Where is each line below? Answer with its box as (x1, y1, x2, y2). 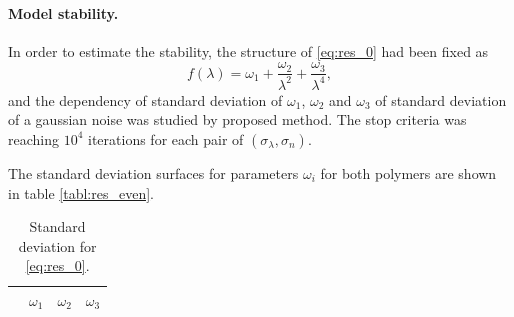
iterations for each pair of (88, 128, 244, 149)
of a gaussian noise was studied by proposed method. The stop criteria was (8, 109, 467, 130)
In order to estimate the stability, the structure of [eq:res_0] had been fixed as (8, 40, 489, 61)
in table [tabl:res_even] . (8, 182, 154, 203)
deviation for (18, 235, 97, 256)
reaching (8, 128, 59, 149)
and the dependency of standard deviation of (8, 89, 283, 110)
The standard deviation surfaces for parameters (8, 162, 299, 183)
